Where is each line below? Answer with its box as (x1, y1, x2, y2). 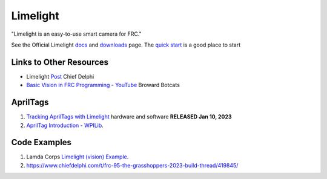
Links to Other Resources (11, 57, 109, 67)
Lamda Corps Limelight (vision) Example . (26, 153, 129, 160)
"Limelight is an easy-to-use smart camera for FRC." (11, 30, 142, 37)
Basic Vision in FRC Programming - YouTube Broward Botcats (26, 82, 180, 89)
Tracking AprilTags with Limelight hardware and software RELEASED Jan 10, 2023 (26, 113, 233, 120)
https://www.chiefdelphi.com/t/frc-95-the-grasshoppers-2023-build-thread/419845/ (26, 161, 239, 169)
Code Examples (11, 137, 72, 148)
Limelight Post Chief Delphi (26, 73, 94, 80)
